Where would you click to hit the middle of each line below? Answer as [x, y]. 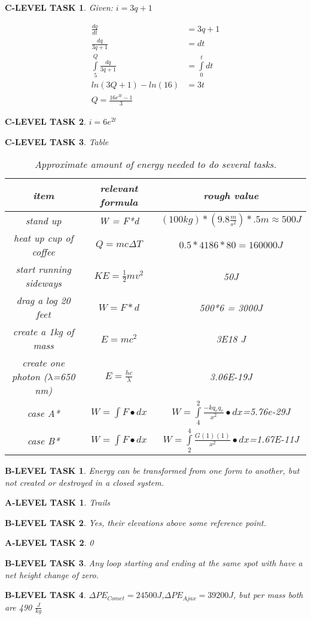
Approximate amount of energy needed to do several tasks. [155, 164]
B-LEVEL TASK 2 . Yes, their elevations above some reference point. [135, 522]
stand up [43, 220]
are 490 [19, 607]
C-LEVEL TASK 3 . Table [57, 141]
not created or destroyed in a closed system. [85, 482]
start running [43, 269]
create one [44, 363]
